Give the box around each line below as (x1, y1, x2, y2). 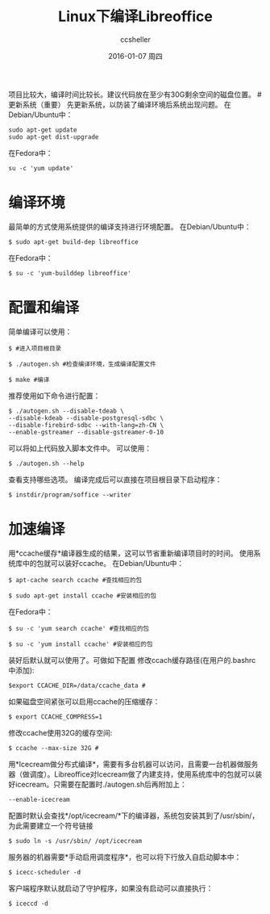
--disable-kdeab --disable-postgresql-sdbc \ (8, 413, 164, 422)
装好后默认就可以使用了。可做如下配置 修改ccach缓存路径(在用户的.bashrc (8, 655, 256, 665)
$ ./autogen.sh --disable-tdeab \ (8, 407, 125, 415)
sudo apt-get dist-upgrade (8, 132, 99, 141)
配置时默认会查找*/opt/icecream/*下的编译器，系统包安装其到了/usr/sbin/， (8, 811, 260, 820)
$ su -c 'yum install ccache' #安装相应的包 (8, 639, 153, 648)
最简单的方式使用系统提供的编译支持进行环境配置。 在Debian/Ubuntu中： (8, 221, 251, 231)
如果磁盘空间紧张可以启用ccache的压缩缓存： (8, 696, 160, 706)
